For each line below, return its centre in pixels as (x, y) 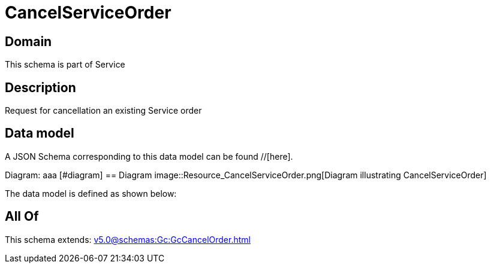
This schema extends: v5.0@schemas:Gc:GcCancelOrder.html (128, 239)
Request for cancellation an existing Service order (103, 111)
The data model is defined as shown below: (91, 193)
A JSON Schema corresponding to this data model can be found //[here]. (149, 156)
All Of (22, 217)
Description (40, 87)
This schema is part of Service (65, 65)
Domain (28, 41)
